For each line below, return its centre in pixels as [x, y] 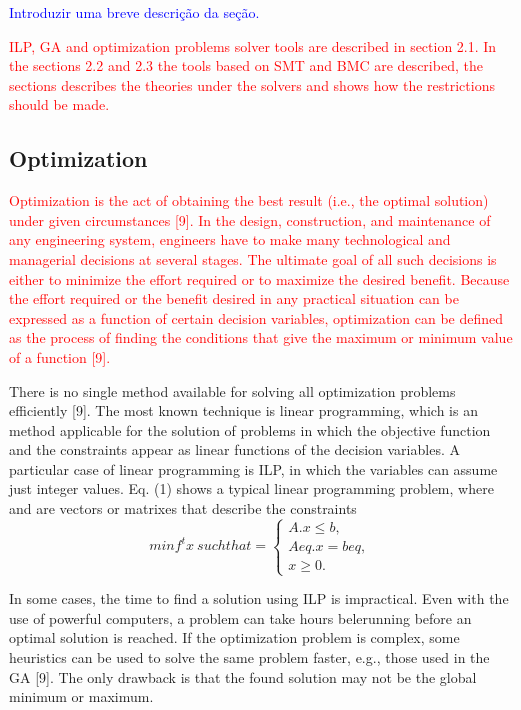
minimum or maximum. [81, 696]
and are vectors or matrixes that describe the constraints [183, 508]
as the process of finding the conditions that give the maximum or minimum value [261, 337]
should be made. [59, 104]
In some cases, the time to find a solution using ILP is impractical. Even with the [259, 598]
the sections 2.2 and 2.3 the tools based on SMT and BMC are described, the [246, 65]
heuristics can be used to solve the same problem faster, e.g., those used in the [249, 657]
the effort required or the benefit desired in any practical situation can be [234, 298]
